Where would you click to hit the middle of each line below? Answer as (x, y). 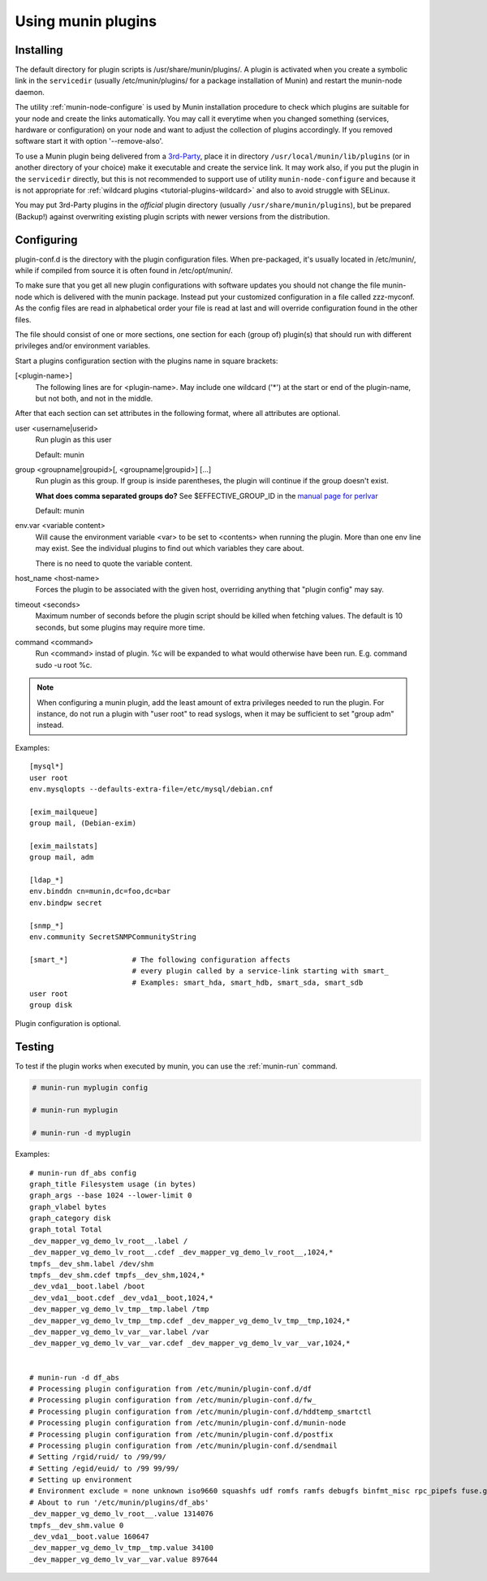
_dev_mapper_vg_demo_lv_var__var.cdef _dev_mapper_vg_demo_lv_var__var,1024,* (190, 1343)
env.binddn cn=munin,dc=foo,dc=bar (100, 891)
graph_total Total (66, 1230)
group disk (51, 1005)
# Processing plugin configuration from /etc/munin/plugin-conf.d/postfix (181, 1434)
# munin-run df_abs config (83, 1173)
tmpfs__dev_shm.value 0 (77, 1525)
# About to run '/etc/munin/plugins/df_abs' (120, 1502)
